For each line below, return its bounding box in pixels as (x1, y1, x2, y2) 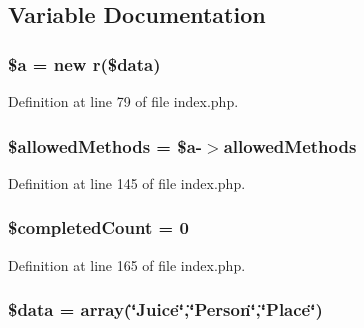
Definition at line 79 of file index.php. (8, 91, 239, 111)
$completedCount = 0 (8, 215, 189, 240)
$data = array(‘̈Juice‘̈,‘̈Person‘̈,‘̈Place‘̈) (8, 297, 323, 322)
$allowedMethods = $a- (8, 133, 203, 158)
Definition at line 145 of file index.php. (8, 172, 246, 193)
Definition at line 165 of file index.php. (8, 254, 246, 275)
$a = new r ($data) (8, 51, 161, 76)
